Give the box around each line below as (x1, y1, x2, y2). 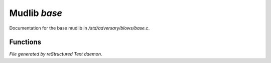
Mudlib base (9, 7, 63, 18)
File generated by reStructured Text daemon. (9, 51, 102, 57)
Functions (9, 38, 42, 46)
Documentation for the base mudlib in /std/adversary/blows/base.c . (9, 25, 150, 31)
